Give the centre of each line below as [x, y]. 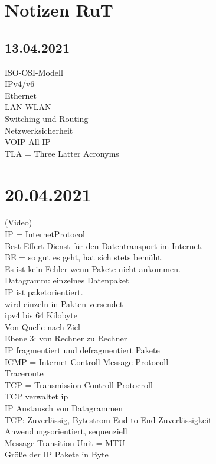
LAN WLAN [28, 107]
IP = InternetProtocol [45, 234]
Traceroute [24, 373]
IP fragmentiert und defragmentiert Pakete [82, 349]
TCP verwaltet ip [37, 396]
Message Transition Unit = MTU [65, 442]
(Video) [19, 222]
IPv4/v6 [20, 84]
